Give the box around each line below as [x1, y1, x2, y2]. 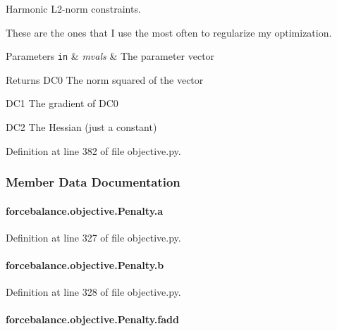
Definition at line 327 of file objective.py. [6, 230, 181, 244]
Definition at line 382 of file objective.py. [6, 143, 181, 158]
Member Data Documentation [6, 173, 180, 191]
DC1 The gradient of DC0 [6, 96, 118, 111]
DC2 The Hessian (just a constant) [6, 120, 157, 135]
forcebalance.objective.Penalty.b [6, 258, 164, 273]
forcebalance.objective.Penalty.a [6, 203, 164, 218]
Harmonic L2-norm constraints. [6, 1, 141, 15]
